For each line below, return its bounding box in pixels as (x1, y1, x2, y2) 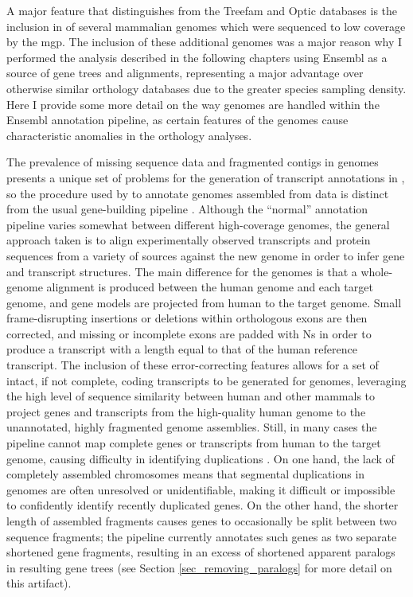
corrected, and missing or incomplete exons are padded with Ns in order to (6, 325, 372, 341)
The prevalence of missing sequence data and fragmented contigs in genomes (6, 154, 379, 170)
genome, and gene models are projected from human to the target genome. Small (6, 294, 402, 310)
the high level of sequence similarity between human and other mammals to (6, 388, 376, 404)
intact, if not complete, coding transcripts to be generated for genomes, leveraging (6, 372, 407, 388)
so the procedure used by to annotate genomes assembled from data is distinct (6, 185, 389, 201)
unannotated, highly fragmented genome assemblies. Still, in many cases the (6, 419, 377, 435)
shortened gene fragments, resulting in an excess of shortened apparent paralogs (6, 544, 395, 560)
